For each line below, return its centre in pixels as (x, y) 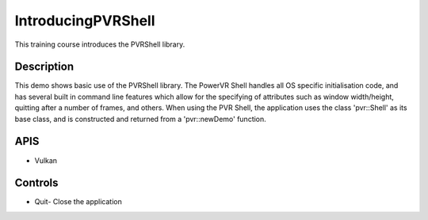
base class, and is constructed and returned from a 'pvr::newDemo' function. (141, 119)
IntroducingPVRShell (85, 21)
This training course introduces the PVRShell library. (100, 44)
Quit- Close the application (78, 202)
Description (44, 67)
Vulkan (46, 160)
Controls (36, 183)
